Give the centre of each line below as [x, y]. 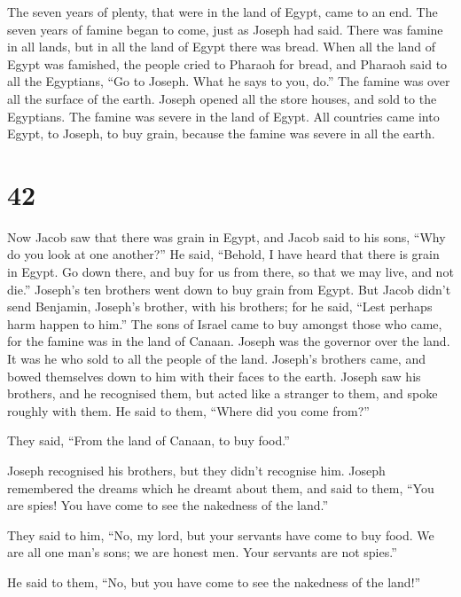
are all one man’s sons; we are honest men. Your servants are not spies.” [202, 552]
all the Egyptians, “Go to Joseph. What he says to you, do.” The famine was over [229, 81]
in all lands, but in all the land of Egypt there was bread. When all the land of [222, 47]
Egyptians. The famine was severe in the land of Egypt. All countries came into [223, 116]
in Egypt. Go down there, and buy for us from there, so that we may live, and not [230, 272]
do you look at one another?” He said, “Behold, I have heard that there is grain [223, 254]
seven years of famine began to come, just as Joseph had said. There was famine [225, 29]
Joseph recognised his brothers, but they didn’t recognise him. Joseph [196, 470]
